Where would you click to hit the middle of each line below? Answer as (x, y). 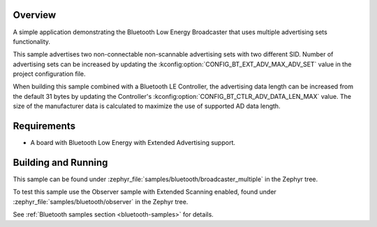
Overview (35, 15)
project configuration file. (50, 74)
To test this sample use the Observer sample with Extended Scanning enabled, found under (145, 192)
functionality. (32, 41)
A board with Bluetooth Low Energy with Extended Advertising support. (133, 143)
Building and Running (60, 163)
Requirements (44, 126)
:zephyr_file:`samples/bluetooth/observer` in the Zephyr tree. (101, 201)
